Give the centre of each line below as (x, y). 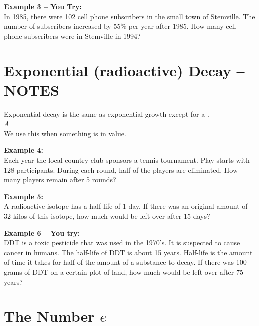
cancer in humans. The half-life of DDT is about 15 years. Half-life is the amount (128, 252)
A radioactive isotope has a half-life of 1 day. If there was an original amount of (126, 206)
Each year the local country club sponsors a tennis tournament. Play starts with (127, 160)
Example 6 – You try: (42, 233)
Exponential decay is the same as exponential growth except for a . (107, 113)
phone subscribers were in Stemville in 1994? (72, 35)
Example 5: (24, 196)
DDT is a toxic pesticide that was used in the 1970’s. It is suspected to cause (122, 243)
